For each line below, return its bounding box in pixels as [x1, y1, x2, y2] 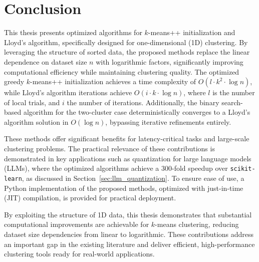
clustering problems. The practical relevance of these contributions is [4, 143, 215, 154]
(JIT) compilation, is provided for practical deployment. [4, 192, 176, 203]
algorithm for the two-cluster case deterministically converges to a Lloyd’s [23, 107, 250, 117]
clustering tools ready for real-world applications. [4, 248, 155, 259]
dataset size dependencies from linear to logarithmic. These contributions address [4, 228, 254, 239]
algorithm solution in [4, 116, 69, 127]
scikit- [230, 165, 255, 173]
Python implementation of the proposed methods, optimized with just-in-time [4, 182, 243, 193]
